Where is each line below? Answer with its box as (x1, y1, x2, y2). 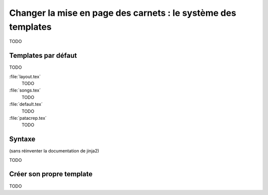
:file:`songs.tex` (9, 87, 41, 94)
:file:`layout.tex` (9, 73, 41, 79)
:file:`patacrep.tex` (9, 115, 47, 121)
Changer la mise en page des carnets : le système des (9, 7, 237, 18)
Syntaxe (9, 135, 36, 144)
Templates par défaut (9, 51, 77, 60)
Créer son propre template (9, 170, 93, 178)
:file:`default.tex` (9, 101, 43, 107)
